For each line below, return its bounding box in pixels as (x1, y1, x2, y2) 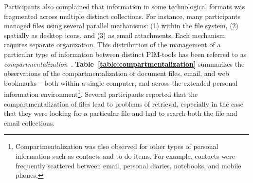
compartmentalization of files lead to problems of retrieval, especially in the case (4, 98, 243, 109)
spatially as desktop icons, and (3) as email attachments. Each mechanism (4, 30, 225, 40)
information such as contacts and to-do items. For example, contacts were (15, 150, 235, 161)
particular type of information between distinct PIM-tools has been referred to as (4, 49, 247, 59)
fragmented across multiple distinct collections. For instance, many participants (4, 11, 241, 21)
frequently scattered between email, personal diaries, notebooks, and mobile (15, 160, 241, 170)
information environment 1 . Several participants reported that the (4, 88, 198, 99)
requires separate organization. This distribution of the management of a (4, 39, 221, 50)
